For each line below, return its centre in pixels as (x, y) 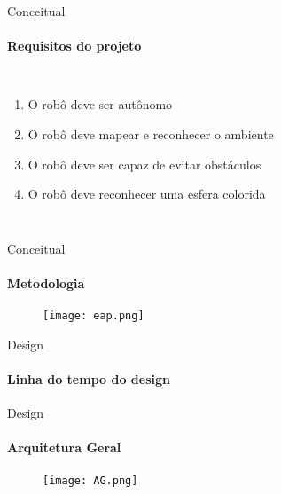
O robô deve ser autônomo (100, 104)
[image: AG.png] (90, 480)
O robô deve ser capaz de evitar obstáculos (144, 164)
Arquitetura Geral (64, 447)
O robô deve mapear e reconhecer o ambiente (151, 133)
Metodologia (46, 282)
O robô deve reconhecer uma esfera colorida (147, 194)
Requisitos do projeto (74, 46)
